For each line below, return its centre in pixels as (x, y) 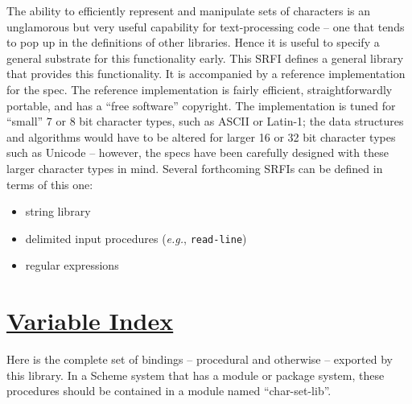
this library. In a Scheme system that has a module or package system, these (196, 375)
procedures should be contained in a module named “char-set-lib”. (169, 391)
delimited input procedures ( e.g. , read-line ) (136, 238)
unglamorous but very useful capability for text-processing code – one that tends (206, 26)
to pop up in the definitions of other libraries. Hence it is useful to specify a (193, 42)
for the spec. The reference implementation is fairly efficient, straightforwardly (200, 89)
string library (58, 211)
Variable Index (90, 321)
